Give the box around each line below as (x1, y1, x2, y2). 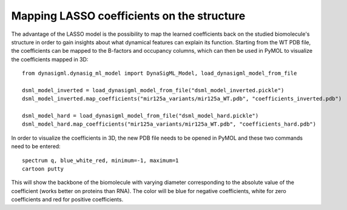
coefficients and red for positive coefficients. (11, 196, 124, 203)
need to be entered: (11, 143, 61, 150)
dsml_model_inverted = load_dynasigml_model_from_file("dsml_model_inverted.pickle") (22, 87, 285, 93)
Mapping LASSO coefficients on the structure (11, 9, 246, 22)
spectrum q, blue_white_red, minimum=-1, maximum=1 (22, 157, 179, 164)
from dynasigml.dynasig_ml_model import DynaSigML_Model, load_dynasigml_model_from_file (22, 70, 297, 77)
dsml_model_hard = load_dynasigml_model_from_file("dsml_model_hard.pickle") (22, 112, 259, 120)
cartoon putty (22, 166, 64, 172)
